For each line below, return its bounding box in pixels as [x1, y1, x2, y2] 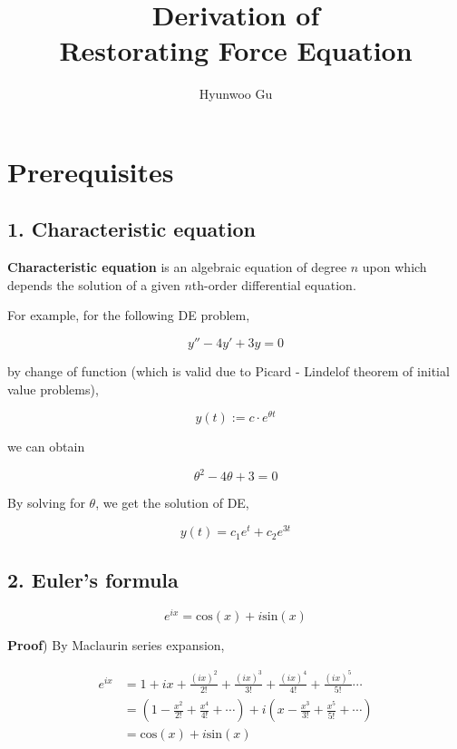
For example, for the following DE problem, [7, 306, 250, 325]
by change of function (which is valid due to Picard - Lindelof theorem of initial [7, 362, 450, 381]
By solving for [7, 493, 85, 512]
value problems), [7, 379, 99, 398]
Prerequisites [7, 152, 174, 190]
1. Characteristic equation [7, 215, 256, 243]
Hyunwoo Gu [199, 84, 273, 103]
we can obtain [7, 437, 85, 456]
